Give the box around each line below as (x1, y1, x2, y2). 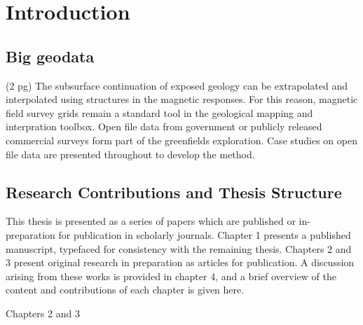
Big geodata (6, 45, 95, 67)
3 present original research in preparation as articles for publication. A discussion (6, 255, 355, 270)
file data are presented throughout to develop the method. (6, 146, 255, 161)
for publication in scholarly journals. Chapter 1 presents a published (58, 227, 351, 242)
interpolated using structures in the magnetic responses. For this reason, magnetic (6, 92, 358, 106)
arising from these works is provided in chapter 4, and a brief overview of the (6, 268, 336, 283)
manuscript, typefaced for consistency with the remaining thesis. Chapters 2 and (6, 241, 352, 256)
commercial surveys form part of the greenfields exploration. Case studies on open (6, 132, 357, 147)
